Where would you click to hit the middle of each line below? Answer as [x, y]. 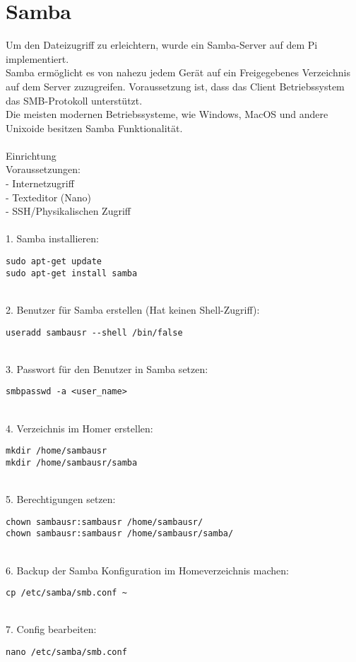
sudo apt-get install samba [72, 273]
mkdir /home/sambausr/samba [72, 462]
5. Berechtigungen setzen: [61, 499]
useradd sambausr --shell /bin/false [94, 332]
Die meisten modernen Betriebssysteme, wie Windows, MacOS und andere [167, 114]
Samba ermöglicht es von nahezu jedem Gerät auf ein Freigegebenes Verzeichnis [178, 72]
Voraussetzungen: [43, 169]
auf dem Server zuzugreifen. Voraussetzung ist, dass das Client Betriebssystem [175, 86]
